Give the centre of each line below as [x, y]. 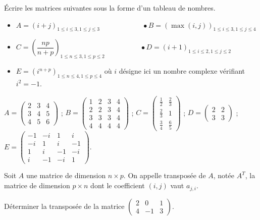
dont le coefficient [118, 185]
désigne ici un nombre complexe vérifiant [182, 71]
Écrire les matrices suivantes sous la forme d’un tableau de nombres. [110, 8]
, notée [224, 175]
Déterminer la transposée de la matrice [64, 206]
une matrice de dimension [66, 175]
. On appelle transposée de [165, 175]
